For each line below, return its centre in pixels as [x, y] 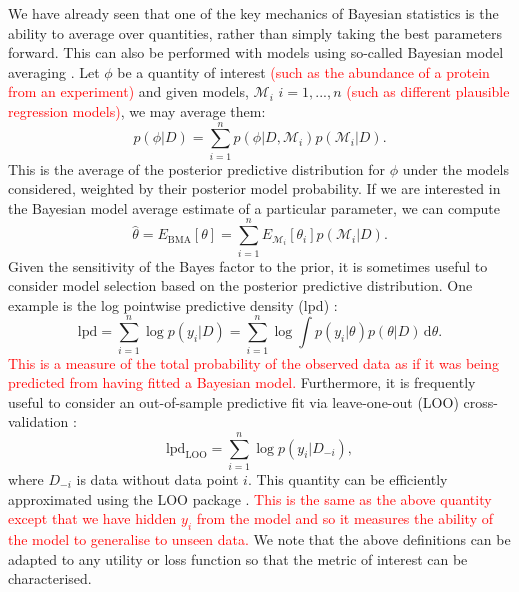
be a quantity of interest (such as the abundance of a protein [303, 71]
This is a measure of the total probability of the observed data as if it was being [253, 362]
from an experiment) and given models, [128, 91]
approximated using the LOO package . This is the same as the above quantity [250, 498]
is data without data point [157, 479]
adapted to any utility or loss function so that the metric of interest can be [238, 558]
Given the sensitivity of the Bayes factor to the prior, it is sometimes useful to [248, 265]
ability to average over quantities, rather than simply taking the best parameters [255, 32]
